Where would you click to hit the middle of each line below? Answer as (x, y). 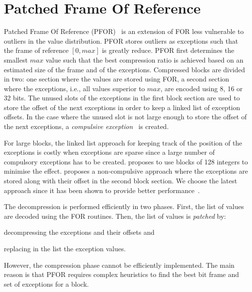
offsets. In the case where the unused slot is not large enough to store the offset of (126, 117)
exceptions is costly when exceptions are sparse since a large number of (110, 152)
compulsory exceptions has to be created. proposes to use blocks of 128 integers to (126, 161)
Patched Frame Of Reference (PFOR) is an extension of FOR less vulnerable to (124, 31)
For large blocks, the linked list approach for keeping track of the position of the (123, 142)
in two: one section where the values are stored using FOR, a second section (117, 79)
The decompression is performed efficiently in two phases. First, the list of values (124, 206)
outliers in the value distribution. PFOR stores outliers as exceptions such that (121, 41)
